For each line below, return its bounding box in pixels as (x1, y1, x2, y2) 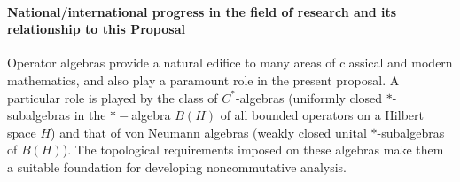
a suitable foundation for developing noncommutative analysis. (7, 157, 347, 176)
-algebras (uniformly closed (235, 88, 383, 107)
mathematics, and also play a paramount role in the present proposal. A (7, 70, 400, 89)
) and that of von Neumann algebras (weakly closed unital (51, 123, 367, 141)
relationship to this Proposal (7, 20, 185, 38)
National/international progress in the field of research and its (7, 2, 397, 20)
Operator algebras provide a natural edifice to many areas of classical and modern (7, 53, 453, 72)
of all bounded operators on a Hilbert (220, 106, 424, 124)
